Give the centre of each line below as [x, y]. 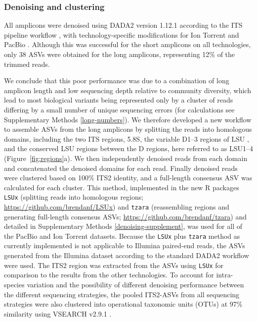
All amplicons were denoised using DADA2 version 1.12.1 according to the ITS [123, 25]
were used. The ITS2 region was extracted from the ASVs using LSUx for [114, 265]
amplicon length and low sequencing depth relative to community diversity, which [128, 90]
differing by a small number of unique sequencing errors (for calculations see [119, 109]
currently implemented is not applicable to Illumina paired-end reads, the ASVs [125, 245]
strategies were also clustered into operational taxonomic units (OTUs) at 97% [123, 304]
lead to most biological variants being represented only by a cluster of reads [119, 100]
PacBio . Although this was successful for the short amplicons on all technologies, [128, 44]
